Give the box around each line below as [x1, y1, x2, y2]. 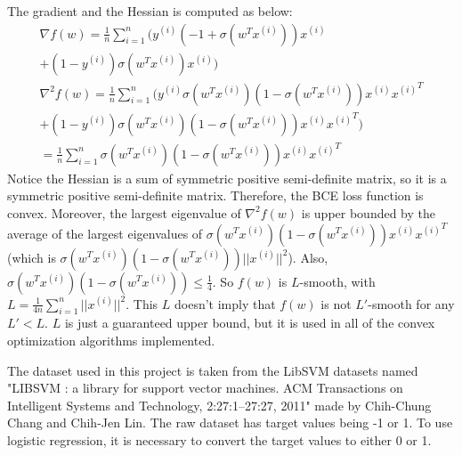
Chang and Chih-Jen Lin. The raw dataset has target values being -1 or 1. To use [7, 413, 453, 432]
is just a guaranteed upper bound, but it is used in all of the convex [64, 313, 435, 332]
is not [320, 294, 352, 313]
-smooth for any [368, 294, 455, 313]
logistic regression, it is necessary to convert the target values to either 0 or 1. [7, 430, 432, 449]
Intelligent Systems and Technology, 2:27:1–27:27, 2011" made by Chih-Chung [7, 395, 432, 414]
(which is [7, 248, 56, 266]
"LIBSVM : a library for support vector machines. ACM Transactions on [7, 378, 403, 397]
